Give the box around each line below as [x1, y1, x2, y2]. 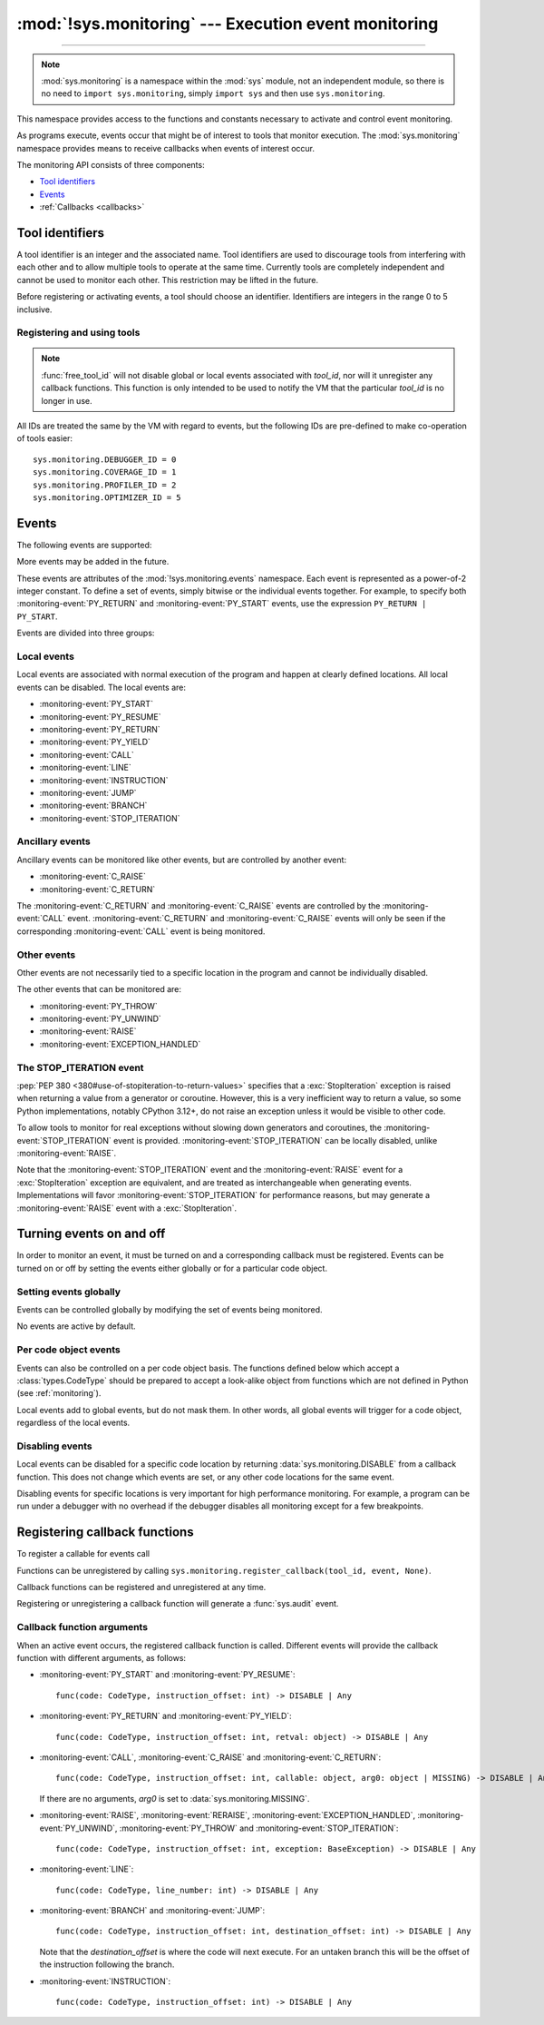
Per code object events [16, 1343, 121, 1356]
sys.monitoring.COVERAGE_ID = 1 [33, 467, 177, 477]
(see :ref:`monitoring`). [16, 1388, 102, 1399]
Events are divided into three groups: [16, 627, 155, 639]
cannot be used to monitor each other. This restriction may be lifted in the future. [16, 274, 319, 285]
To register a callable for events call [16, 1548, 150, 1559]
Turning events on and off [16, 1226, 166, 1242]
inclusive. [16, 304, 53, 315]
